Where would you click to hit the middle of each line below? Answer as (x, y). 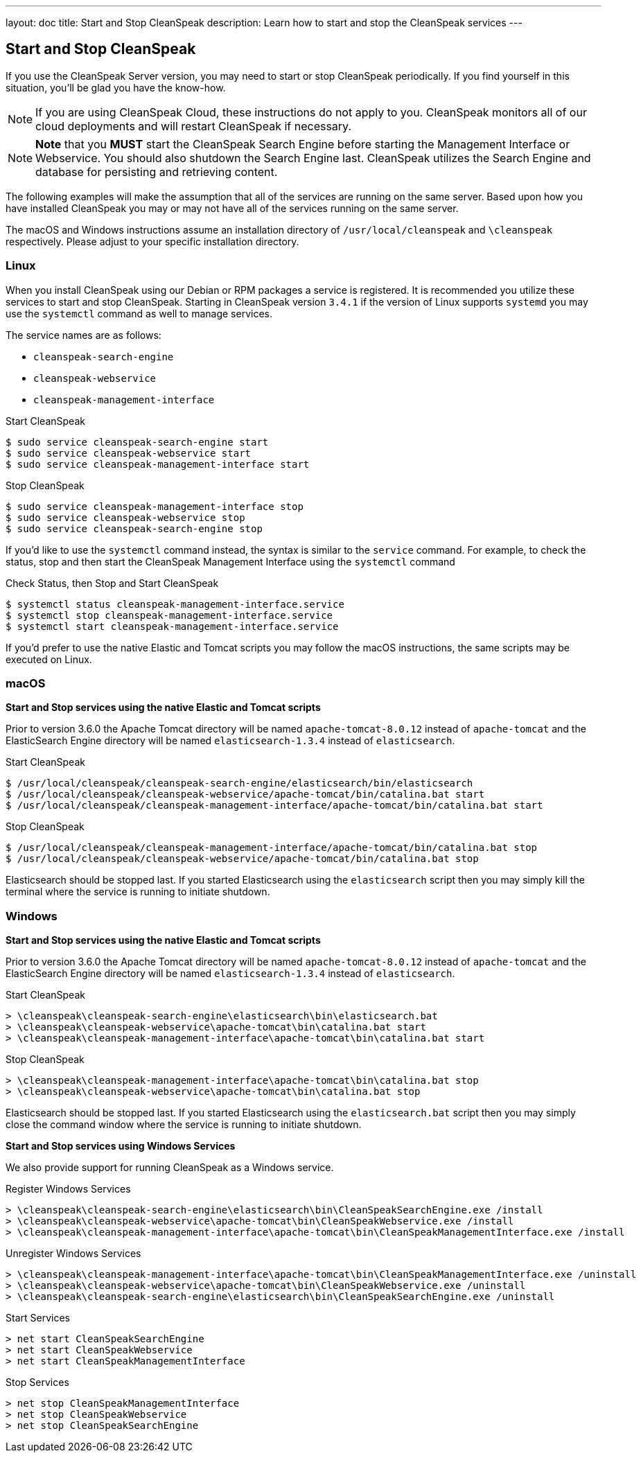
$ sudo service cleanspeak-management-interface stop (155, 506)
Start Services (38, 1318)
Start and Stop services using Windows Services (121, 1146)
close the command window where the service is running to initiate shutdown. (184, 1125)
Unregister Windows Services (73, 1254)
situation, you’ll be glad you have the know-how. (116, 87)
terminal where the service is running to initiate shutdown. (138, 892)
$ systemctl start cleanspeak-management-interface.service (172, 626)
